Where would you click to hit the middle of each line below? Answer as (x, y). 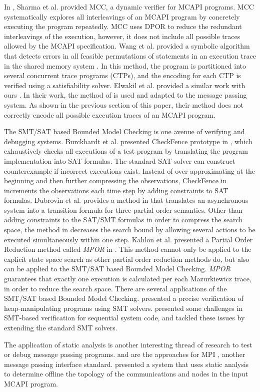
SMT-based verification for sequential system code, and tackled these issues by (124, 318)
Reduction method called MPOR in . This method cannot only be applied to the (128, 249)
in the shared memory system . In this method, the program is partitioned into (125, 65)
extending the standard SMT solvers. (61, 327)
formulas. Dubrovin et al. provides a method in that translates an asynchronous (126, 200)
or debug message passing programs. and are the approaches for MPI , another (125, 354)
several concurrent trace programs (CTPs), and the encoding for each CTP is (122, 75)
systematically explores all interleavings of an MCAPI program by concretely (122, 16)
